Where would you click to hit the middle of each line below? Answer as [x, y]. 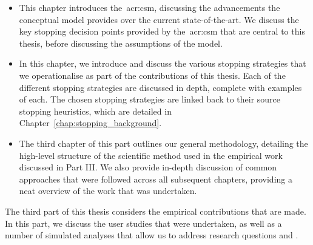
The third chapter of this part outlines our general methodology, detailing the [163, 143]
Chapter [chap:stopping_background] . [90, 123]
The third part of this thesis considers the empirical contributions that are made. [156, 211]
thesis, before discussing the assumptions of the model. [121, 43]
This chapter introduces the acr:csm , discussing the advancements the [150, 7]
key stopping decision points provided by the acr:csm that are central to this [162, 31]
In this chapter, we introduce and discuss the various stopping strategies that [163, 63]
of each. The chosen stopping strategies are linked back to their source [150, 99]
